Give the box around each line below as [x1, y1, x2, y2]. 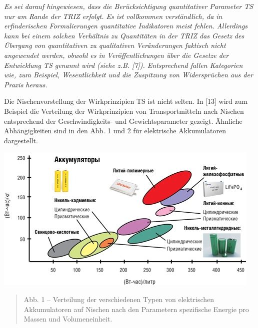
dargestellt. [4, 135, 38, 145]
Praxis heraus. [4, 79, 47, 89]
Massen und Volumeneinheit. [23, 314, 112, 324]
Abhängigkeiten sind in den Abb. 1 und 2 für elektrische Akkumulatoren [4, 125, 226, 136]
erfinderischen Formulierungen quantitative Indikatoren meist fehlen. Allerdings [4, 20, 248, 31]
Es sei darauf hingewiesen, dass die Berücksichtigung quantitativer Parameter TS [4, 1, 253, 11]
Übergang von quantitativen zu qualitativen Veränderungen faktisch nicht [4, 40, 226, 50]
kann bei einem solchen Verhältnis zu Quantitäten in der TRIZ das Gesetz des [4, 30, 244, 40]
